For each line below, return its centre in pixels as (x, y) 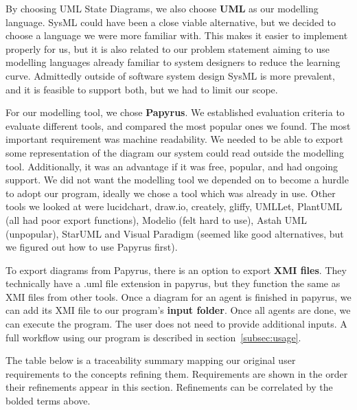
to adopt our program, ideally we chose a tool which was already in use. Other (171, 193)
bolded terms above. (48, 401)
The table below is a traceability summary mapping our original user (151, 360)
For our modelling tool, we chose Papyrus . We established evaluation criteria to (175, 112)
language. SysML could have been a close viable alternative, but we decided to (171, 22)
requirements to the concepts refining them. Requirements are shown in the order (177, 373)
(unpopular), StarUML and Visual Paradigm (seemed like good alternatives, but (175, 233)
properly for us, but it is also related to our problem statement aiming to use (168, 48)
